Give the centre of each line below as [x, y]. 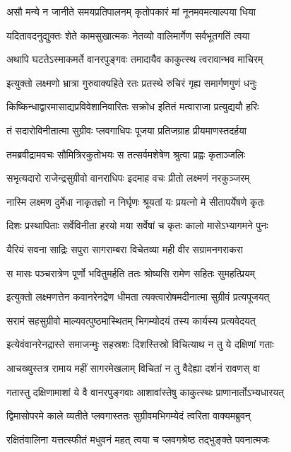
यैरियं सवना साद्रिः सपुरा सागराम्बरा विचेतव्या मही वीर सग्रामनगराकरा [125, 249]
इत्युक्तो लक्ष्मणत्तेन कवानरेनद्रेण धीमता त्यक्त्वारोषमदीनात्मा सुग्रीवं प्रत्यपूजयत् [138, 297]
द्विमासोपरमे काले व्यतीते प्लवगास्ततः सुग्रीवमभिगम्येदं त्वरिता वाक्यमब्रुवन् [129, 416]
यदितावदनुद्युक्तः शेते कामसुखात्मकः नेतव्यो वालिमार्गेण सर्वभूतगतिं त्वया [128, 35]
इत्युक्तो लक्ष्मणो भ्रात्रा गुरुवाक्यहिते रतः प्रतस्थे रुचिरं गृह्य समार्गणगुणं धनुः [132, 82]
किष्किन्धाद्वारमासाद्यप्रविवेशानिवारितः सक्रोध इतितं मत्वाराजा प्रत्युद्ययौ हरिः [133, 106]
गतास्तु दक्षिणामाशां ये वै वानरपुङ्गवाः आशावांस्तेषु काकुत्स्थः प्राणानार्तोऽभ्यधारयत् [145, 392]
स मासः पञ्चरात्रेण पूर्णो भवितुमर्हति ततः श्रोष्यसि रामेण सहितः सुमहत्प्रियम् [131, 273]
